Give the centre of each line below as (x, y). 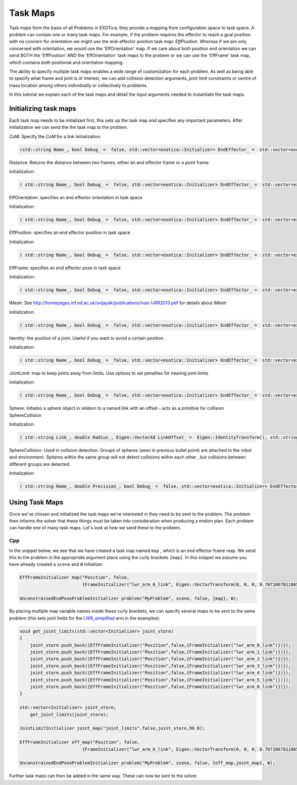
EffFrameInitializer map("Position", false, (74, 578)
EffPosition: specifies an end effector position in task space (70, 232)
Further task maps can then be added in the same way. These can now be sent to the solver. (103, 776)
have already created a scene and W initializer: (56, 564)
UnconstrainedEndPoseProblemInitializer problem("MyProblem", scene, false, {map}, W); (129, 598)
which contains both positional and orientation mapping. (66, 62)
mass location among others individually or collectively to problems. (78, 85)
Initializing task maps (43, 108)
